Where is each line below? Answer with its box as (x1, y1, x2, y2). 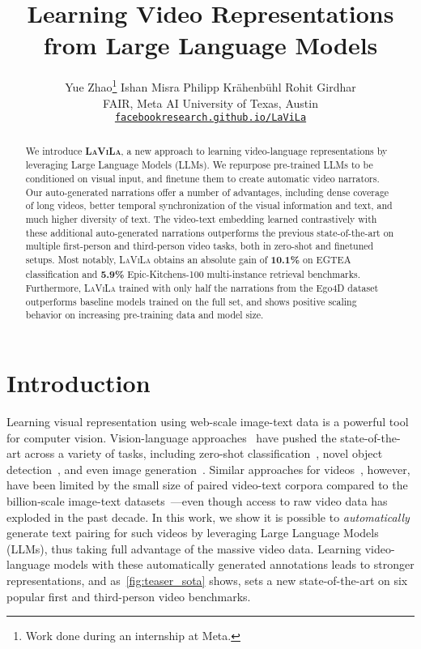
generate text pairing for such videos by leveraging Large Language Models (6, 524, 379, 541)
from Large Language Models (43, 28, 378, 62)
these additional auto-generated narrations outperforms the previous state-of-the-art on (25, 225, 394, 239)
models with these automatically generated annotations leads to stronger (53, 556, 415, 573)
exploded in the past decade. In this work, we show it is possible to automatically (6, 508, 410, 525)
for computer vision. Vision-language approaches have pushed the (6, 429, 337, 446)
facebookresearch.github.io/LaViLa (114, 112, 307, 124)
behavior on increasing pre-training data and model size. (25, 308, 264, 322)
